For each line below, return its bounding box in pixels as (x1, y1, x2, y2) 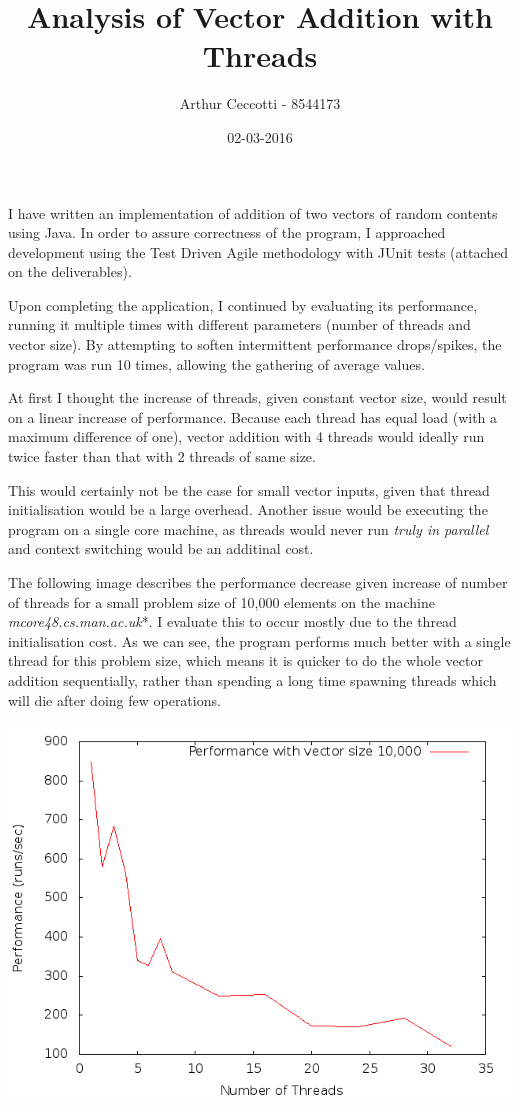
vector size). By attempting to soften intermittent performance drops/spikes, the (8, 334, 502, 355)
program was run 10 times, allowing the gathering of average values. (8, 353, 425, 374)
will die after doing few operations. (8, 689, 221, 710)
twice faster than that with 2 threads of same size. (8, 446, 316, 467)
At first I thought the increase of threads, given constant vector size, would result (8, 387, 507, 408)
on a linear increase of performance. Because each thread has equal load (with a (8, 406, 498, 427)
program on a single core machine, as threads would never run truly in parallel (8, 518, 489, 539)
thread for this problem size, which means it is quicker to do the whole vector (8, 650, 483, 671)
